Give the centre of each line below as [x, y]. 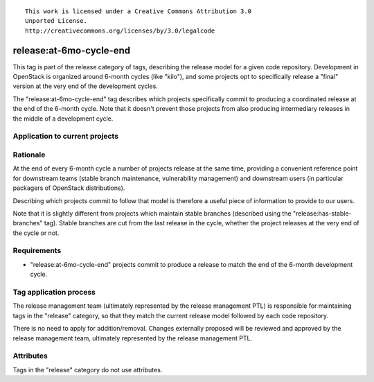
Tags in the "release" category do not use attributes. [88, 370]
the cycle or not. [36, 233]
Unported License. [56, 21]
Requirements [37, 251]
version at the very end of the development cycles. [86, 86]
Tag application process [54, 292]
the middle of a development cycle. [63, 119]
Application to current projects [66, 137]
